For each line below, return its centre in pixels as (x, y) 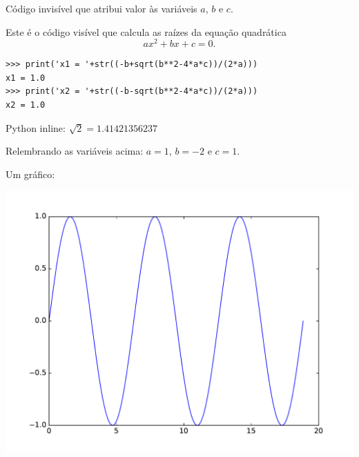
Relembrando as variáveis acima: (75, 151)
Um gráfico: (30, 174)
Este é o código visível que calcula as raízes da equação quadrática (146, 31)
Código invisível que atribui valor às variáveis (101, 8)
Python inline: (36, 127)
